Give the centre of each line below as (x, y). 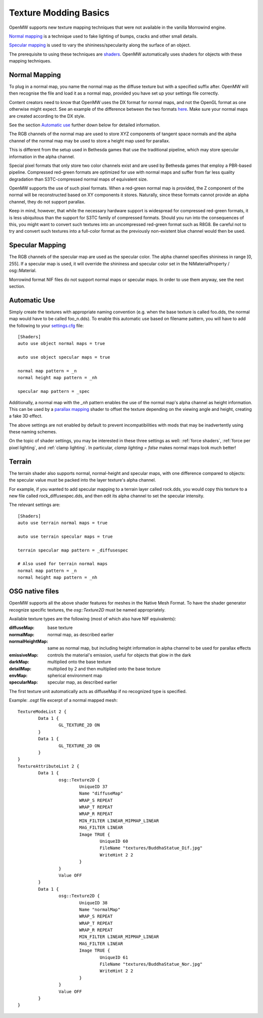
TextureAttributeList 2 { (49, 766)
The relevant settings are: (35, 505)
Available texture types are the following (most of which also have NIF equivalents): (93, 619)
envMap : (18, 675)
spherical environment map (75, 675)
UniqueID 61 (114, 957)
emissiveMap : (24, 655)
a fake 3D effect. (26, 416)
